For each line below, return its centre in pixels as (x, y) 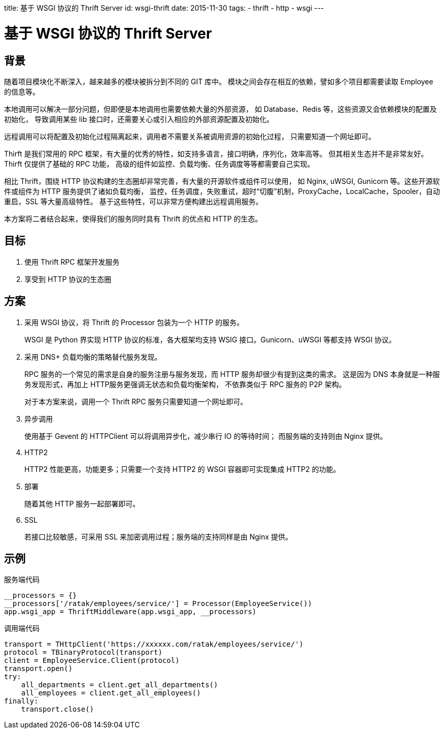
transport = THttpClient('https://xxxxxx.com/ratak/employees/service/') (154, 644)
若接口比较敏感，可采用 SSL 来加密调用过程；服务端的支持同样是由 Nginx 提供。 (159, 536)
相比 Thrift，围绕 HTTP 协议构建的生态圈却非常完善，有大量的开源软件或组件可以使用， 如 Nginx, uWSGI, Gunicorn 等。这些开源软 (222, 181)
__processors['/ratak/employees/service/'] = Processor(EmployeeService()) (158, 604)
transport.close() (58, 709)
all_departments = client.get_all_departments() (119, 685)
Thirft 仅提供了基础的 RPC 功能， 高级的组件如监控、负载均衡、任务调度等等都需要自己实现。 (159, 164)
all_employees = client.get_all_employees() (111, 693)
